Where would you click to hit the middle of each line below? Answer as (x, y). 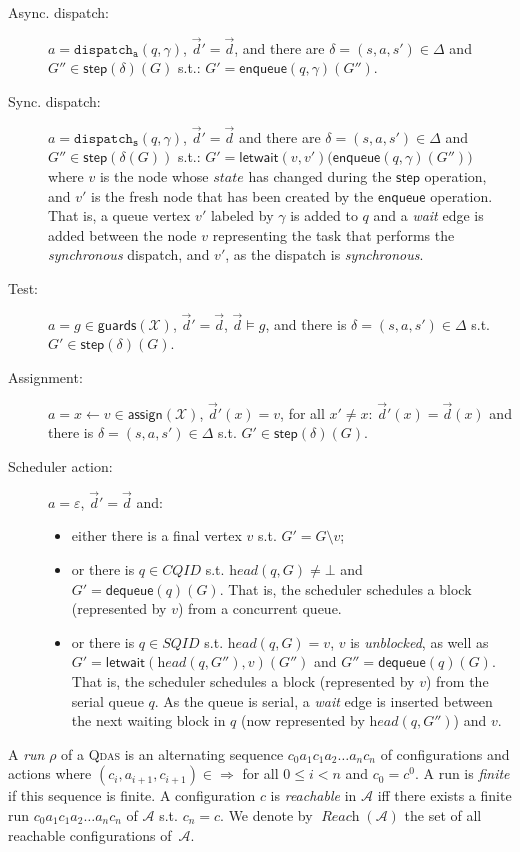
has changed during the (320, 176)
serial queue (107, 700)
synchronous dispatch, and (129, 254)
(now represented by (303, 720)
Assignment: (45, 376)
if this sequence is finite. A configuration (132, 795)
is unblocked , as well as (419, 641)
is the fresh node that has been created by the (232, 195)
